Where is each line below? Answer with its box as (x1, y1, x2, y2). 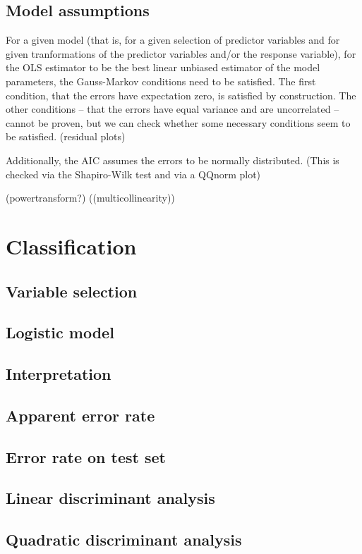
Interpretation (6, 363, 111, 385)
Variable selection (6, 280, 138, 302)
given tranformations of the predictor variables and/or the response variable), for (6, 46, 356, 61)
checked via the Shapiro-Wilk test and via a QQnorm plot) (6, 166, 261, 181)
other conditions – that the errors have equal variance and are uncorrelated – (6, 101, 339, 116)
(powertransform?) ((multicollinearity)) (6, 190, 175, 205)
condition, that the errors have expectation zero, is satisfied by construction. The (6, 87, 356, 102)
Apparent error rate (6, 404, 155, 426)
